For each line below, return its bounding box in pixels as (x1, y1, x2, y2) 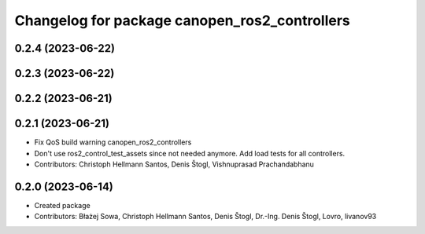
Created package (34, 200, 91, 210)
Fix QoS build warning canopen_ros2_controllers (34, 137, 192, 147)
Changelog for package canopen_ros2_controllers (14, 12, 350, 29)
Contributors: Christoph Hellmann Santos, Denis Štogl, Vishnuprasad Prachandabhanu (34, 159, 315, 169)
